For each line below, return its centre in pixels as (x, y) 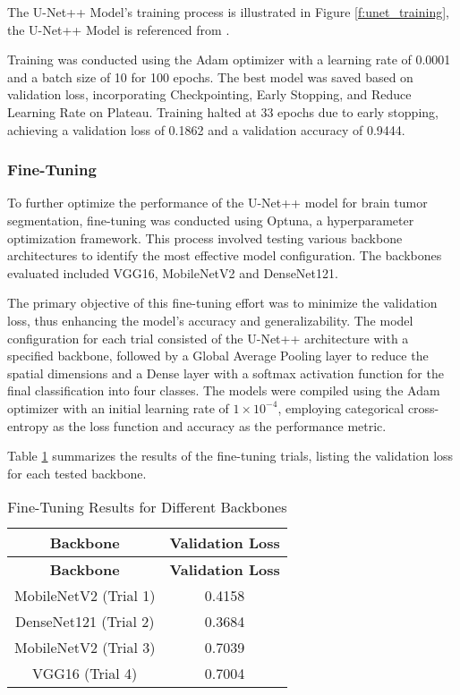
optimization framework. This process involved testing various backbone (205, 237)
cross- (423, 407)
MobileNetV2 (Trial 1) (85, 596)
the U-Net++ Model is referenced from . (119, 29)
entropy (28, 425)
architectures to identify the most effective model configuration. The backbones (225, 255)
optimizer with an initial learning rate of (118, 407)
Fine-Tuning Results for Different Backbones (147, 507)
